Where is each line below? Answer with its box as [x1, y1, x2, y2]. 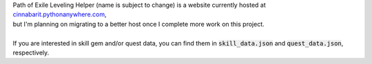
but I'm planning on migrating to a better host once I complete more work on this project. [12, 20, 265, 28]
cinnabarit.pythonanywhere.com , [12, 10, 107, 18]
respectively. [12, 48, 50, 57]
